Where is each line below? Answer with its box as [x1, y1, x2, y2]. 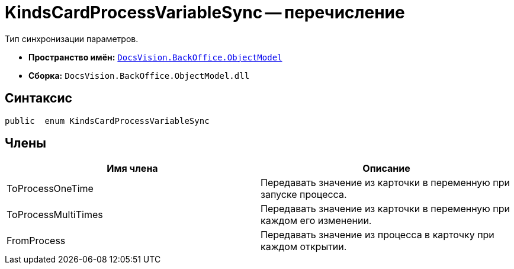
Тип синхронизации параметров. [5, 33, 139, 44]
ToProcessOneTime [7, 182, 94, 195]
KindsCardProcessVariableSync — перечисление [5, 2, 405, 23]
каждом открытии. [261, 241, 347, 253]
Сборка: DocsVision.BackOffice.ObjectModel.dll [28, 70, 250, 81]
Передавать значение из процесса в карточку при [261, 229, 494, 241]
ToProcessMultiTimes [7, 209, 103, 221]
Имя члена [107, 162, 158, 175]
